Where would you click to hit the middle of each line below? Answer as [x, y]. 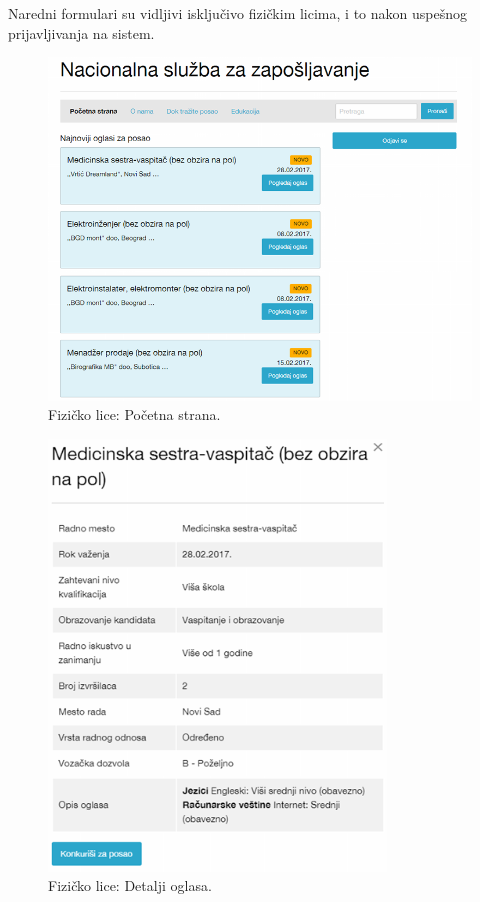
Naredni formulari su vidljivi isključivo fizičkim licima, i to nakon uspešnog [237, 13]
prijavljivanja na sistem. [81, 32]
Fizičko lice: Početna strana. [134, 414]
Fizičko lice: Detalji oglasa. [130, 885]
